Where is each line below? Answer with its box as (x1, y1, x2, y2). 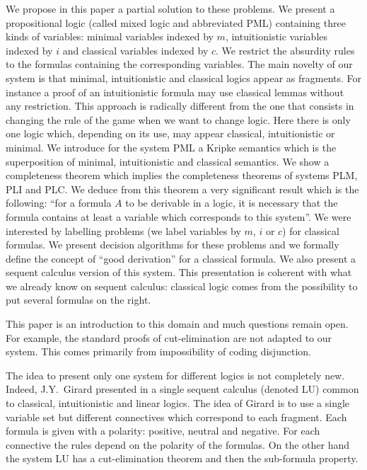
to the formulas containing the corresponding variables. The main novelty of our (6, 57, 353, 71)
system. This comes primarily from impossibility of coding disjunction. (6, 344, 311, 359)
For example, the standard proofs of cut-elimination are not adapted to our (6, 330, 332, 345)
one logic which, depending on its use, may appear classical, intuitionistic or (6, 126, 335, 141)
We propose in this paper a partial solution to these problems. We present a (6, 1, 335, 16)
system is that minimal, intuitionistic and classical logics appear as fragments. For (6, 70, 362, 85)
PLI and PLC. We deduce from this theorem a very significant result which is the (6, 181, 359, 196)
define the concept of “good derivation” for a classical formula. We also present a (6, 251, 356, 265)
